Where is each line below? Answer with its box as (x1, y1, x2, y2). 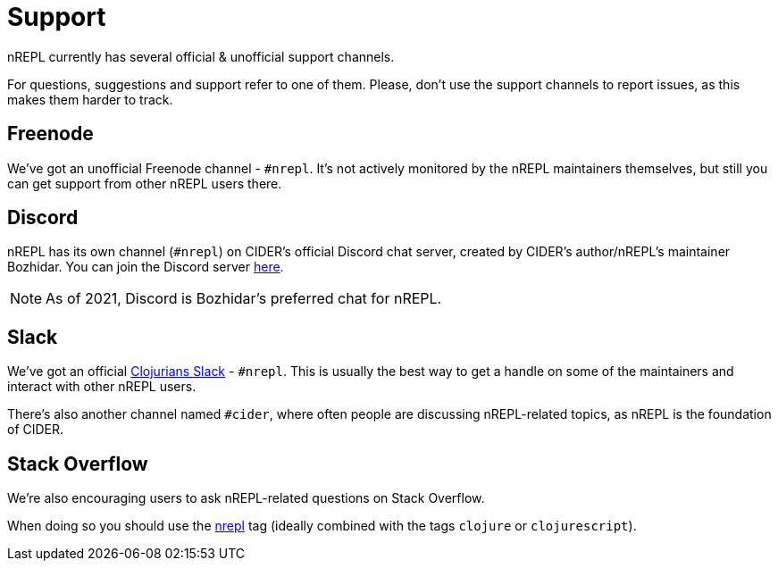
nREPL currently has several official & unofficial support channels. (7, 48, 395, 64)
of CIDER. (7, 422, 64, 438)
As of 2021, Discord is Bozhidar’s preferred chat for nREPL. (46, 289, 442, 308)
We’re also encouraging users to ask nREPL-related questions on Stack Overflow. (7, 490, 485, 506)
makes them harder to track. (7, 91, 173, 107)
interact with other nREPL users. (7, 379, 197, 395)
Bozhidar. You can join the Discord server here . (7, 259, 284, 275)
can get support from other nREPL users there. (7, 175, 282, 191)
